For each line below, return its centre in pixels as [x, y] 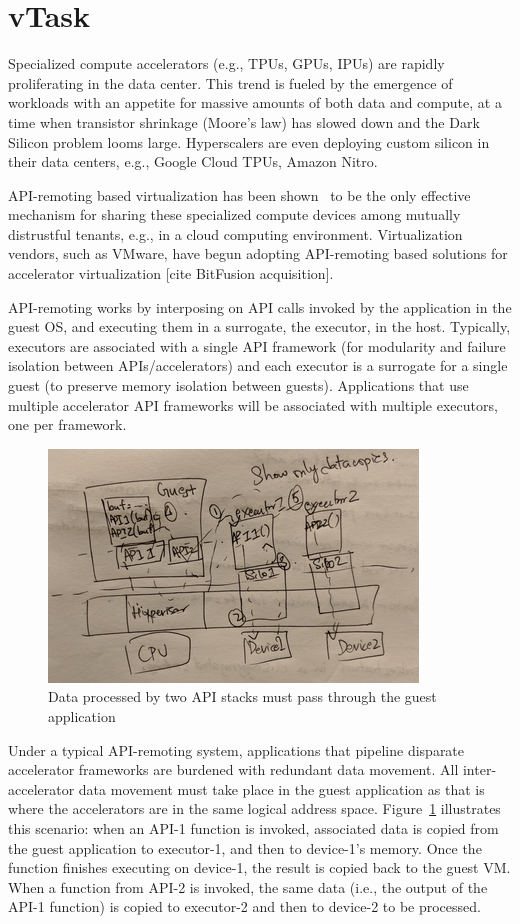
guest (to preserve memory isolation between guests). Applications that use [238, 385]
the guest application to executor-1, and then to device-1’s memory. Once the [245, 847]
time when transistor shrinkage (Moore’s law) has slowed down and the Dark [244, 121]
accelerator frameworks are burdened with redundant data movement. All [233, 769]
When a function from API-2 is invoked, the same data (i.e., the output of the [248, 886]
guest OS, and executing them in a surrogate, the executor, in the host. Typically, [259, 326]
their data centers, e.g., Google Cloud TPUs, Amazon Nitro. [193, 161]
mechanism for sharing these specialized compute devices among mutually [234, 214]
